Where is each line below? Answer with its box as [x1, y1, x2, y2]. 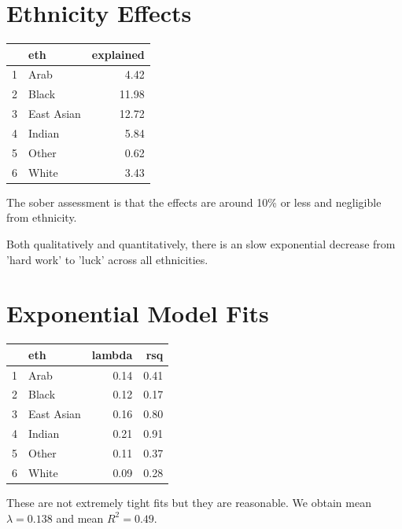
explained [91, 46, 145, 62]
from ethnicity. [6, 209, 77, 226]
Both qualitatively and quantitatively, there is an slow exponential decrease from [6, 235, 396, 252]
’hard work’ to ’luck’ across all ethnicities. [6, 251, 208, 267]
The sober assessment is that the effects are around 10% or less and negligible [6, 193, 382, 210]
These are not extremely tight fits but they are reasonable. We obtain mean [6, 494, 371, 510]
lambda [91, 346, 133, 362]
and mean [56, 509, 104, 526]
